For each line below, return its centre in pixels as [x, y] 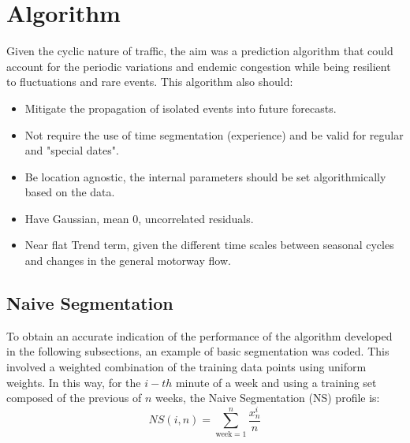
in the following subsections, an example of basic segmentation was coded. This [198, 351]
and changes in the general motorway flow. [128, 261]
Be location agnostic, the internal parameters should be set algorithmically [205, 176]
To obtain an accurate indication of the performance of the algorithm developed [199, 335]
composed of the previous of [74, 398]
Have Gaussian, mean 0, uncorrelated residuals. [139, 218]
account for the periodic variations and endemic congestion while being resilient [199, 66]
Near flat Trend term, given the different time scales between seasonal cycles [209, 245]
